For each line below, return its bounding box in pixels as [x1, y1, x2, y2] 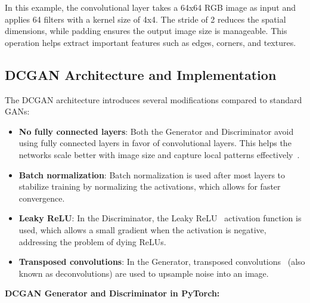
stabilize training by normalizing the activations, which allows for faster [18, 180, 281, 193]
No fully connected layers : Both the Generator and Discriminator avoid [18, 125, 294, 137]
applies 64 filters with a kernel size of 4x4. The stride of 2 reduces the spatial [5, 13, 286, 25]
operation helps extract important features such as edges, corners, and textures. [5, 36, 296, 48]
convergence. [18, 191, 65, 204]
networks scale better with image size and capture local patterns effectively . [18, 148, 300, 160]
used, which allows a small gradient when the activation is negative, [18, 223, 266, 236]
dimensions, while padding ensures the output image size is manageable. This [5, 24, 287, 37]
